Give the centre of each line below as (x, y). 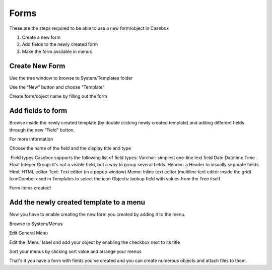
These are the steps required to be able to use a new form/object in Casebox (89, 28)
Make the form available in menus (57, 51)
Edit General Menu (28, 233)
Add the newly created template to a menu (77, 202)
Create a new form (41, 37)
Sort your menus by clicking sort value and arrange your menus (76, 251)
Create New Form (37, 66)
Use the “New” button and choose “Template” (57, 87)
